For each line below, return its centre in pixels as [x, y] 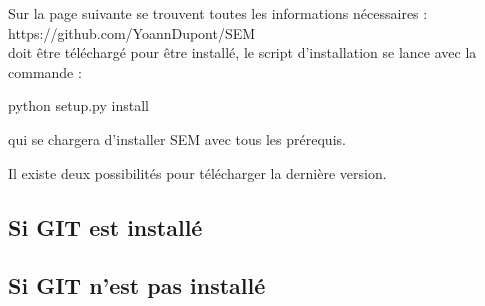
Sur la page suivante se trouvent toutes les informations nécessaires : [218, 13]
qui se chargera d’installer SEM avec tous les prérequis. [177, 138]
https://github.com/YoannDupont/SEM [132, 32]
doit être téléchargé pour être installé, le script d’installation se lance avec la [242, 52]
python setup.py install [78, 105]
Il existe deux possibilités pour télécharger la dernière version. [197, 172]
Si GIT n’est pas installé [137, 285]
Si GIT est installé [105, 226]
